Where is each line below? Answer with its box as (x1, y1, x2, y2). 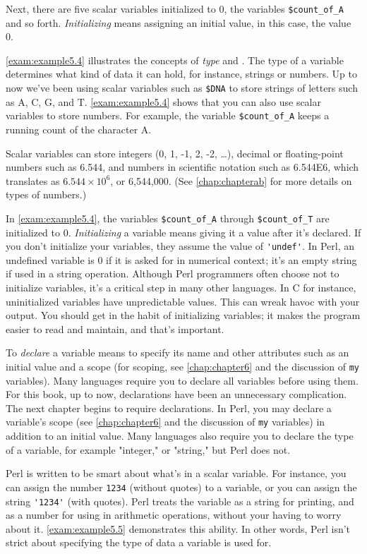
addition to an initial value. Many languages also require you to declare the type (6, 428, 354, 443)
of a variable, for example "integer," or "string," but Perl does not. (6, 442, 291, 457)
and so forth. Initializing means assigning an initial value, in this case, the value (6, 15, 351, 30)
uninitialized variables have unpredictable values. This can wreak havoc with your (6, 294, 360, 308)
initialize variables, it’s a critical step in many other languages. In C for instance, (6, 280, 356, 294)
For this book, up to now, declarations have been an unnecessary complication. (6, 387, 347, 402)
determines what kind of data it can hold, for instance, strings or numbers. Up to (6, 66, 357, 81)
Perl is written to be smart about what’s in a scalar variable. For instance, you (6, 466, 347, 481)
